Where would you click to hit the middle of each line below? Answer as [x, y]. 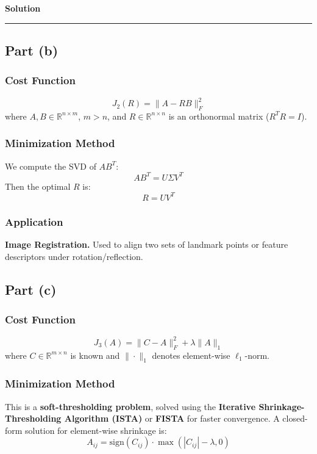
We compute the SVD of [51, 166]
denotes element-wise [191, 355]
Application [34, 221]
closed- [295, 418]
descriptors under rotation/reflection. [74, 256]
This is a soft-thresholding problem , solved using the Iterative [130, 406]
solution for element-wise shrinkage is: [96, 430]
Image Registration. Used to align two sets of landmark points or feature [147, 244]
